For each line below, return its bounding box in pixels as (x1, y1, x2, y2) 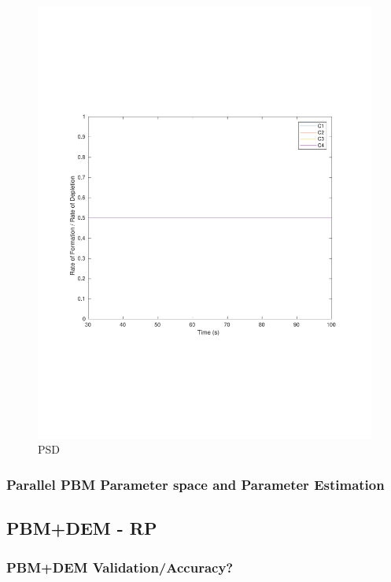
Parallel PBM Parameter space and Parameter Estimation (6, 475, 385, 494)
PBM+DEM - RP (6, 516, 157, 540)
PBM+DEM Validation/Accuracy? (6, 557, 234, 576)
